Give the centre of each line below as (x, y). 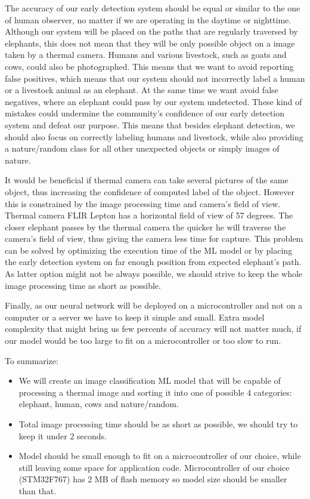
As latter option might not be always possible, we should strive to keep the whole (154, 274)
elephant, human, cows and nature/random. (99, 404)
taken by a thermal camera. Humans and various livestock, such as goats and (146, 55)
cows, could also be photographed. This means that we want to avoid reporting (149, 66)
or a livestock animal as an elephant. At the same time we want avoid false (142, 90)
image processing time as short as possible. (83, 285)
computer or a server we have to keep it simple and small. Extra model (135, 317)
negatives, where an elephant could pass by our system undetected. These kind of (154, 101)
